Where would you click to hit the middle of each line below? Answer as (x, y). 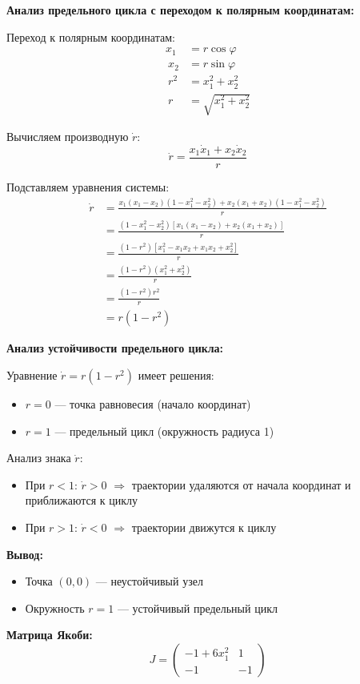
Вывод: (25, 554)
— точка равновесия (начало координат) (153, 404)
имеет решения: (176, 375)
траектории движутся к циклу (204, 527)
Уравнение (32, 375)
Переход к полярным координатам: (91, 36)
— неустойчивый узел (149, 581)
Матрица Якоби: (50, 635)
